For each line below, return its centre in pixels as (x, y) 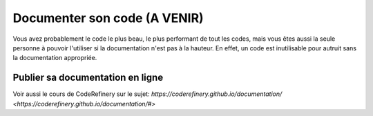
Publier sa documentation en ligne (88, 78)
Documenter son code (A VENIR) (108, 18)
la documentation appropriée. (55, 58)
